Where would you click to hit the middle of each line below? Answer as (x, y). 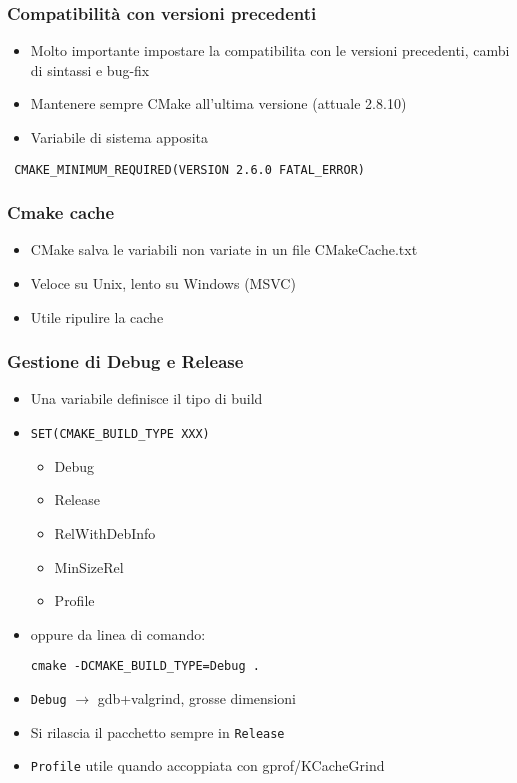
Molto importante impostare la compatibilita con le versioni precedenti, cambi (270, 50)
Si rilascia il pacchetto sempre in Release (157, 731)
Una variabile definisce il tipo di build (146, 398)
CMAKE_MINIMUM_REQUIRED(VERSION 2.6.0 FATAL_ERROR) (189, 169)
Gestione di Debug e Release (125, 361)
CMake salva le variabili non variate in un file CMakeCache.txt (224, 249)
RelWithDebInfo (105, 532)
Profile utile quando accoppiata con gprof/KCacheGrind (207, 765)
